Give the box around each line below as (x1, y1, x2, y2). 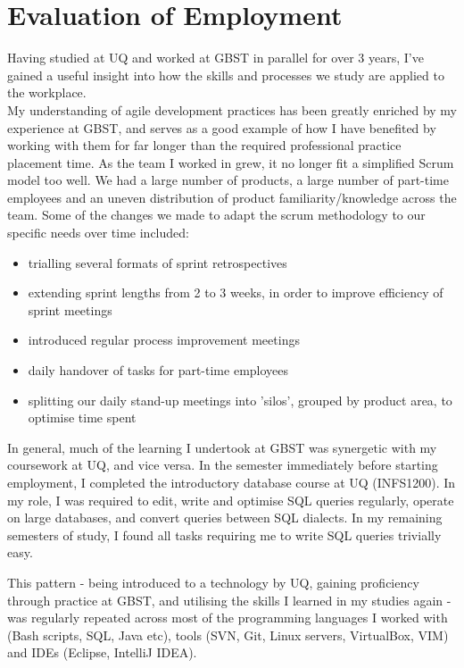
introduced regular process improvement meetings (28, 330, 300, 349)
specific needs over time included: (7, 223, 189, 242)
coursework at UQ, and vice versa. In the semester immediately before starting (7, 455, 438, 474)
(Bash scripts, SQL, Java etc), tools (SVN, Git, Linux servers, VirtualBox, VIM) (7, 625, 449, 644)
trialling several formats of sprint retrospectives (28, 253, 287, 271)
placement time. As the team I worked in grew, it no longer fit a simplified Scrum (7, 153, 454, 171)
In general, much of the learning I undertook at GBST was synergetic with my (7, 438, 437, 456)
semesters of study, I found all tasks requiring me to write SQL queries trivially (7, 525, 442, 544)
